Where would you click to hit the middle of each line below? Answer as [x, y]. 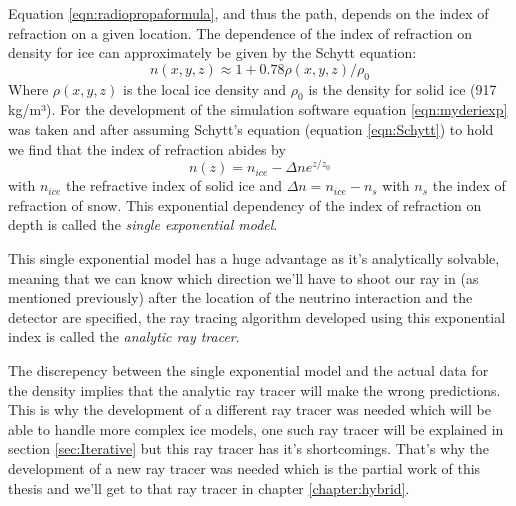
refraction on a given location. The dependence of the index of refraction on [240, 32]
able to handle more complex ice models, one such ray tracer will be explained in [256, 428]
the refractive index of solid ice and [173, 185]
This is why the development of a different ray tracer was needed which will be [249, 409]
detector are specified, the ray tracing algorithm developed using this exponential [257, 316]
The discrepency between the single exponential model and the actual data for [248, 369]
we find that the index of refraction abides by [147, 148]
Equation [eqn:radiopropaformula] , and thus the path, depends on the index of [248, 13]
